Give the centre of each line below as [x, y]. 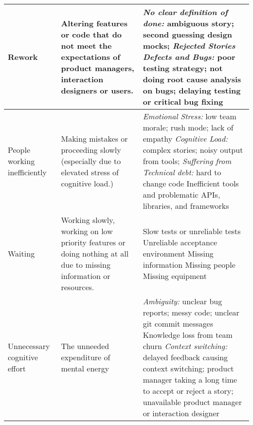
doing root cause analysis [192, 79]
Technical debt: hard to [182, 172]
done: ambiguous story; [188, 23]
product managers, [98, 68]
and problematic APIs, [181, 194]
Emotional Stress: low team [190, 116]
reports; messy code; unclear [191, 312]
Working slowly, [88, 220]
